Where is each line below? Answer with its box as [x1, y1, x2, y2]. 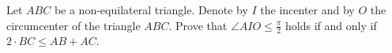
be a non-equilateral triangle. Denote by [54, 2, 248, 17]
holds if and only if [285, 17, 377, 33]
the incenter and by [260, 2, 355, 17]
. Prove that [168, 17, 228, 33]
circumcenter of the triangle [6, 17, 141, 33]
